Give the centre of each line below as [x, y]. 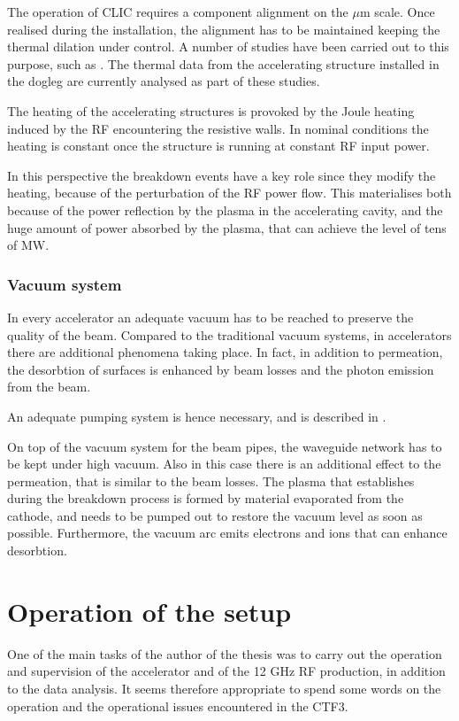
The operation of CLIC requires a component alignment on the [178, 12]
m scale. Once [397, 12]
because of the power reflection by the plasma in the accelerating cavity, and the [225, 209]
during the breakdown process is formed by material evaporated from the [206, 498]
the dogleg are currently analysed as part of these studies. [164, 81]
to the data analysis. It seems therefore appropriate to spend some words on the [224, 688]
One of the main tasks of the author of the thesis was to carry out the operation [225, 653]
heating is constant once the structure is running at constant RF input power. [218, 146]
